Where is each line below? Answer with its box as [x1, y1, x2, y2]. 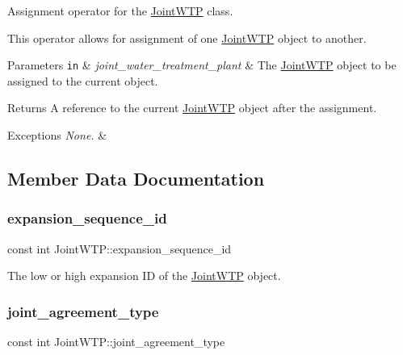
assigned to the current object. [7, 72, 158, 89]
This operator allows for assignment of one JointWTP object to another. [7, 29, 367, 46]
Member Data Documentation [7, 166, 265, 191]
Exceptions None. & [7, 127, 107, 144]
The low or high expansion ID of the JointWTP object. [7, 267, 281, 284]
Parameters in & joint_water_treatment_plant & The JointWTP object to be [7, 56, 397, 73]
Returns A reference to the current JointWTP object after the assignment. [7, 99, 377, 116]
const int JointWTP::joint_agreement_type [7, 333, 225, 350]
